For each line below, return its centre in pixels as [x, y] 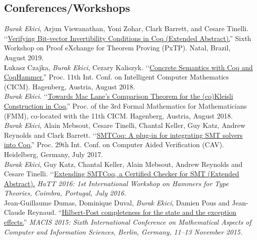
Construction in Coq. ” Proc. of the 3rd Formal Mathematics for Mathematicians [126, 105]
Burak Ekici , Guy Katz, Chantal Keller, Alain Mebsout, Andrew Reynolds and [123, 164]
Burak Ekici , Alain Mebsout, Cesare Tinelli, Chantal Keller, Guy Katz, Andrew [125, 125]
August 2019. [24, 57]
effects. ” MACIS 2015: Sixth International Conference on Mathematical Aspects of [128, 222]
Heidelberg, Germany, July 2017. [54, 154]
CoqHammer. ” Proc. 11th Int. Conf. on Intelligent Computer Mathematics [117, 77]
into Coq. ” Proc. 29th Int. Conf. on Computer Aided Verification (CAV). [114, 144]
